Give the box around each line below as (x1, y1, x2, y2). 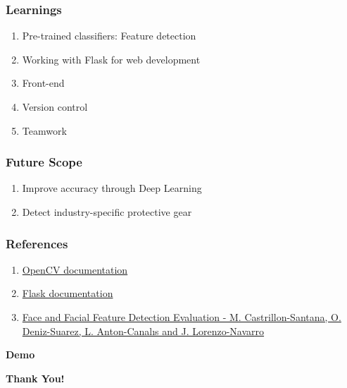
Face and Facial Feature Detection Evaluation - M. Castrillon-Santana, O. (22, 310, 341, 324)
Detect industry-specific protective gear (22, 205, 192, 219)
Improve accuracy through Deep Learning (22, 181, 202, 195)
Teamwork (22, 123, 67, 138)
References (6, 234, 68, 252)
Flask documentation (22, 286, 113, 301)
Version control (22, 99, 88, 114)
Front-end (22, 75, 65, 90)
